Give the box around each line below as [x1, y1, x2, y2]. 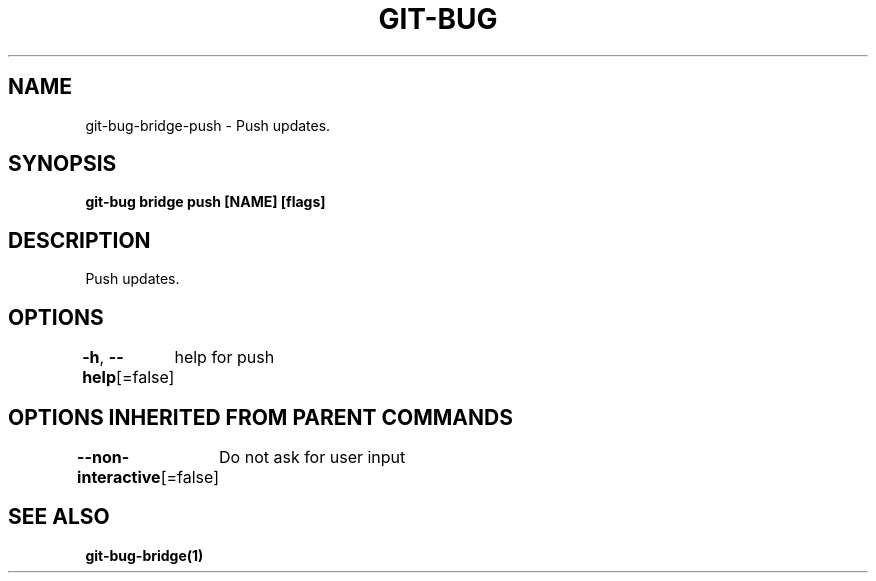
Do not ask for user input [219, 446, 406, 467]
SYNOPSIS [8, 151, 117, 177]
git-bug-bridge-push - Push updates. [85, 116, 331, 134]
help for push [174, 347, 275, 368]
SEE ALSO [8, 504, 110, 530]
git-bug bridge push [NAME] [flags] [85, 193, 326, 211]
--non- [77, 446, 130, 467]
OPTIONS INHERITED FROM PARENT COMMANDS [8, 404, 513, 430]
